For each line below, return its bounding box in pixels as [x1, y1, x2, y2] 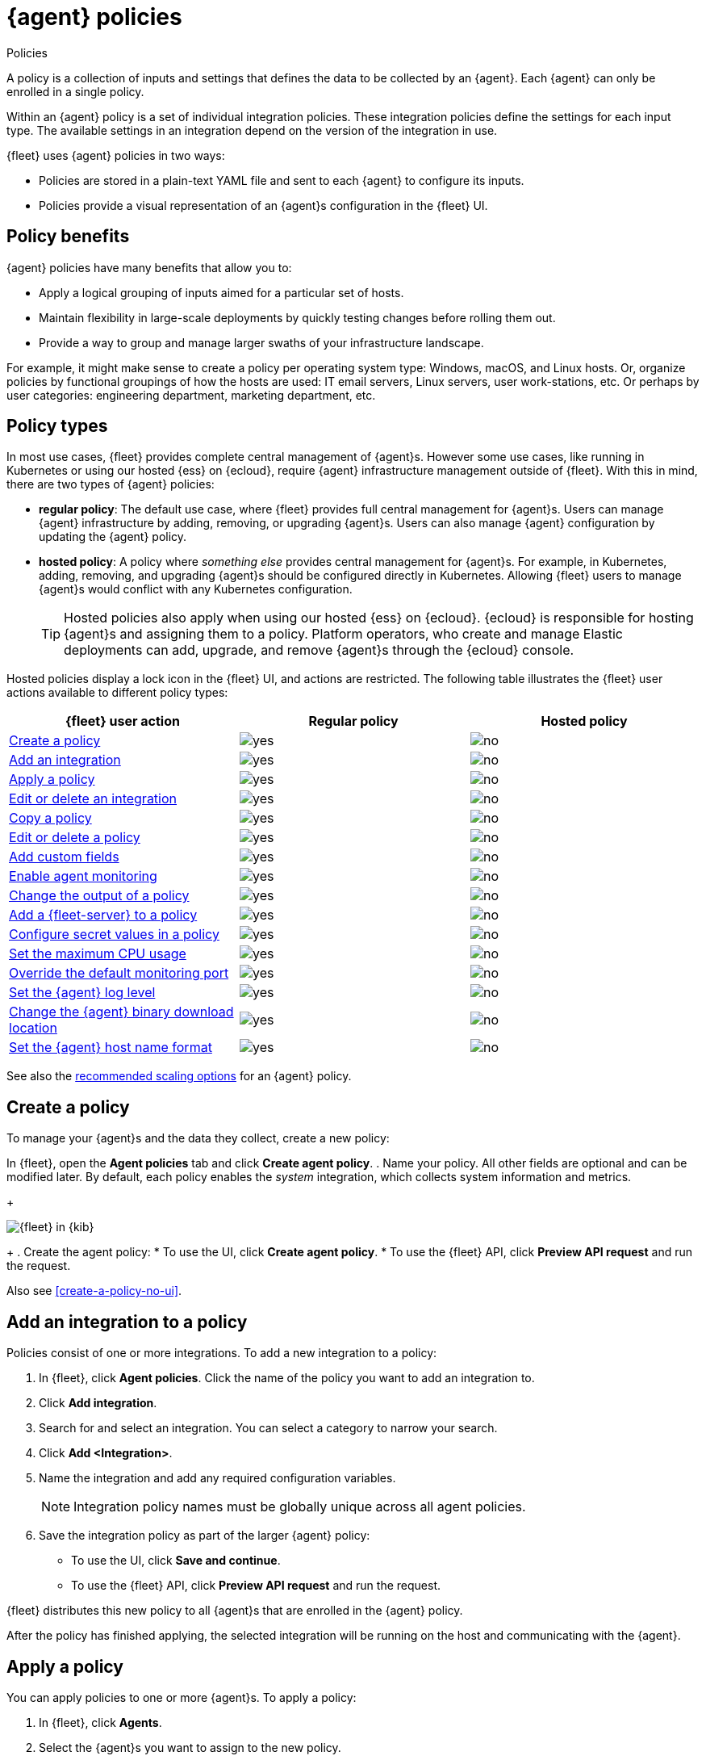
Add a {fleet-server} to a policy [9, 907, 198, 924]
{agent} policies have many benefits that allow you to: [6, 260, 292, 274]
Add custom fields [9, 849, 119, 865]
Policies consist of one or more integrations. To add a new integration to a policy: [6, 1346, 437, 1360]
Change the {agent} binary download [9, 1004, 234, 1020]
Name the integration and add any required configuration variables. [39, 1471, 396, 1486]
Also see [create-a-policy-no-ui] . [6, 1284, 182, 1298]
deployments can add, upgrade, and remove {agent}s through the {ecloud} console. [64, 642, 574, 659]
